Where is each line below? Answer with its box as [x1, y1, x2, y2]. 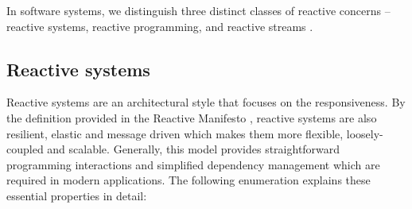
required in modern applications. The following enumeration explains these [6, 172, 371, 188]
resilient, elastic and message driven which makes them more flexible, [6, 125, 344, 141]
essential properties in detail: [6, 187, 147, 203]
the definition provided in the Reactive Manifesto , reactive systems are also [6, 109, 377, 126]
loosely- [346, 125, 383, 141]
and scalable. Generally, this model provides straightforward [47, 141, 340, 157]
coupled [6, 141, 44, 157]
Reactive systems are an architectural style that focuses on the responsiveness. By [6, 94, 406, 110]
